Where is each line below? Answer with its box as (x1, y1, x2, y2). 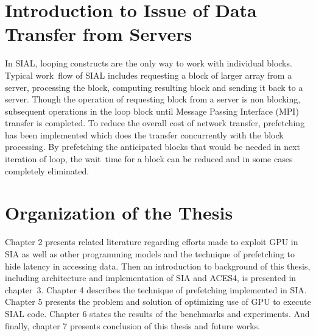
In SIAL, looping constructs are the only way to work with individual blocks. (5, 57, 292, 70)
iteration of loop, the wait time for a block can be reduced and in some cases (5, 152, 293, 165)
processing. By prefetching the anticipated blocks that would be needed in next (5, 140, 301, 153)
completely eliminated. (5, 164, 90, 177)
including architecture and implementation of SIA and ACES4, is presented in (5, 271, 297, 284)
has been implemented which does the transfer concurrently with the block (5, 128, 284, 141)
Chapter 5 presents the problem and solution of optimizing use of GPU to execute (5, 295, 311, 308)
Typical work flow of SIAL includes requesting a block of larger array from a (5, 68, 292, 81)
